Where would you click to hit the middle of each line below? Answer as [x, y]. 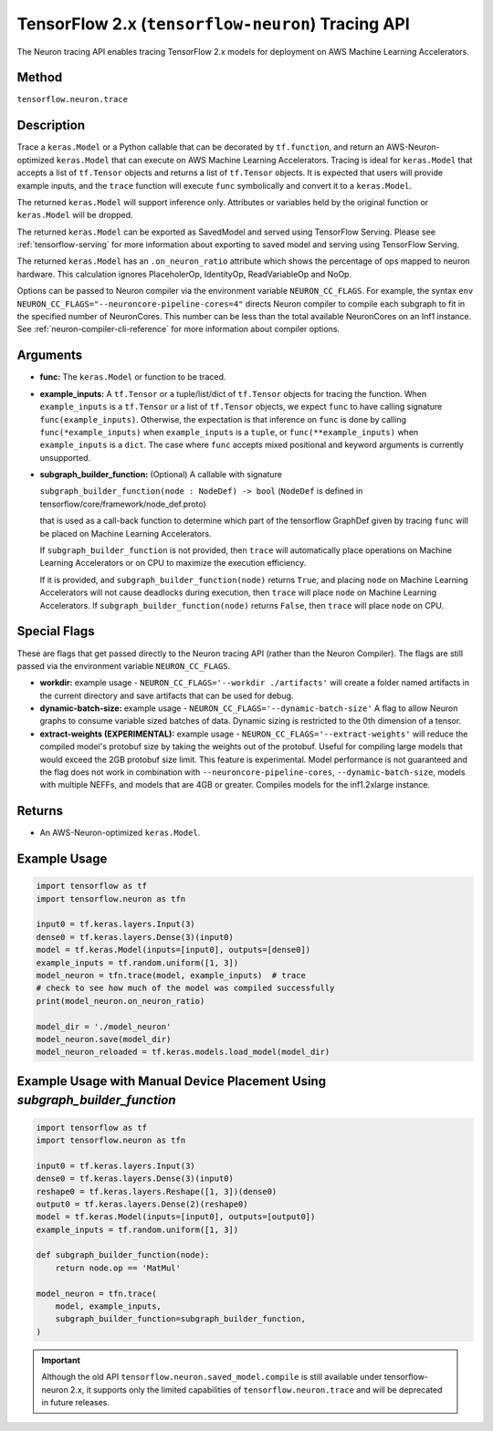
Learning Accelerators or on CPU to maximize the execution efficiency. [173, 563]
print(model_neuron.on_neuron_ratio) [121, 1001]
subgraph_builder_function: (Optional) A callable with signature [161, 475]
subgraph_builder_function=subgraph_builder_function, [180, 1319]
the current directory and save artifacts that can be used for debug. [167, 695]
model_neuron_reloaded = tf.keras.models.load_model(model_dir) [183, 1052]
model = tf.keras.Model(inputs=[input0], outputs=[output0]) [176, 1217]
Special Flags [56, 631]
